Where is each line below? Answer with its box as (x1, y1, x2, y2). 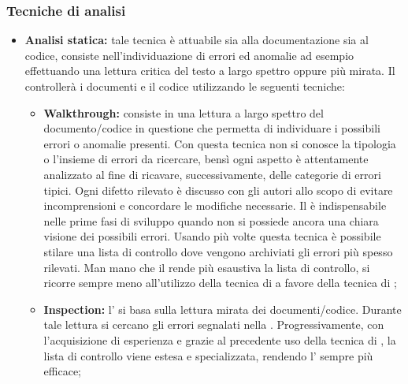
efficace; (43, 363, 82, 379)
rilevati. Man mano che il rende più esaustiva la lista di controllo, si (43, 259, 370, 275)
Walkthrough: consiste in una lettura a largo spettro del (43, 104, 324, 121)
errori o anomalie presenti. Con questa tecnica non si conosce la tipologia (43, 135, 396, 151)
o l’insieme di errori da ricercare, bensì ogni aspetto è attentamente (43, 151, 369, 167)
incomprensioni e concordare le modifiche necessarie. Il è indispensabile (43, 197, 387, 214)
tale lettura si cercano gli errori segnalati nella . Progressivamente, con (43, 316, 384, 333)
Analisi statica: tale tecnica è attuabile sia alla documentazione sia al (24, 32, 369, 48)
